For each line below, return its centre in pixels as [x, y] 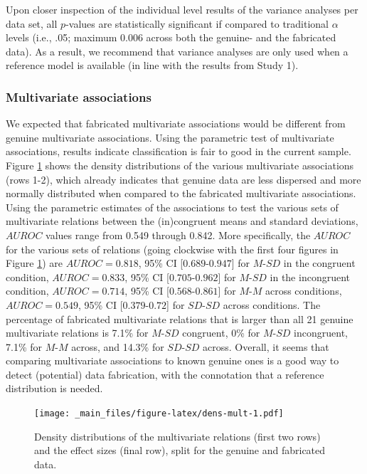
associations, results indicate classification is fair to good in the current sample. [179, 151]
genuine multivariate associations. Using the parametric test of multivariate [170, 137]
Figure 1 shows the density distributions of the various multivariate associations [180, 165]
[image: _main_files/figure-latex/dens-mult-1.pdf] [159, 414]
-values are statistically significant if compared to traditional [197, 23]
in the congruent [319, 263]
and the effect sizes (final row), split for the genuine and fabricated [180, 450]
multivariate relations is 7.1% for [77, 333]
